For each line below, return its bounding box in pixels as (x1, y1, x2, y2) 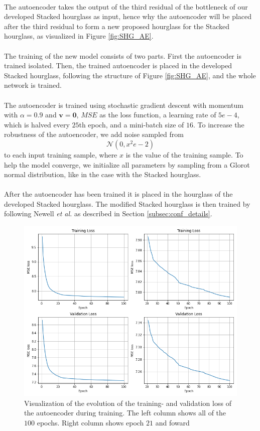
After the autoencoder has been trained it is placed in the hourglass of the (4, 189, 233, 199)
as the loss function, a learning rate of (99, 109, 216, 120)
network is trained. (4, 80, 62, 90)
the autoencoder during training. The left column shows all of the (24, 407, 226, 418)
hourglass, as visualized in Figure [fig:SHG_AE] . (4, 31, 154, 41)
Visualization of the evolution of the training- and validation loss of (24, 397, 231, 408)
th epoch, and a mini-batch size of (79, 119, 184, 129)
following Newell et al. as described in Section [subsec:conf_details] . (4, 208, 212, 219)
